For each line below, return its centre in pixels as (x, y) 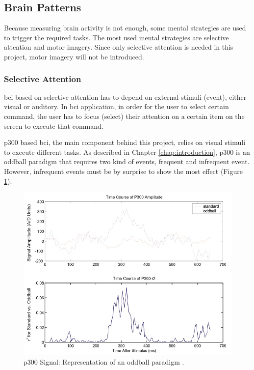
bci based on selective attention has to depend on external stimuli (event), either (125, 97)
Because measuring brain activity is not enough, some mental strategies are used (125, 28)
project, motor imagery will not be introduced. (74, 56)
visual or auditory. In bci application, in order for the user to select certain (116, 106)
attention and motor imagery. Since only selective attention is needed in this (119, 47)
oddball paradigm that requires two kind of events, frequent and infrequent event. (127, 161)
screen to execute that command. (54, 126)
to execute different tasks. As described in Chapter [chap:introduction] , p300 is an (127, 152)
